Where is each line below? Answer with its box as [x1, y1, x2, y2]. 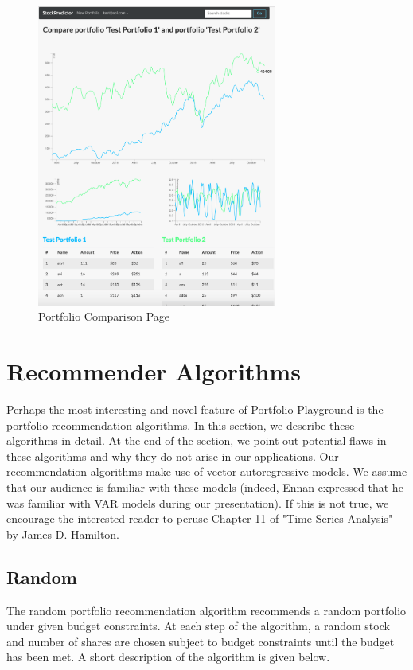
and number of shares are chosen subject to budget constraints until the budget [6, 633, 395, 649]
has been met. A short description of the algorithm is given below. [6, 649, 330, 665]
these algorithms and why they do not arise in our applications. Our [6, 447, 339, 464]
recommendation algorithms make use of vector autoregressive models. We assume [6, 463, 407, 480]
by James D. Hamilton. [6, 525, 120, 542]
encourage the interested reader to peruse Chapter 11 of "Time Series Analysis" [6, 510, 393, 527]
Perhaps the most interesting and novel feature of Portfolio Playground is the [6, 400, 384, 417]
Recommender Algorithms [6, 355, 301, 388]
